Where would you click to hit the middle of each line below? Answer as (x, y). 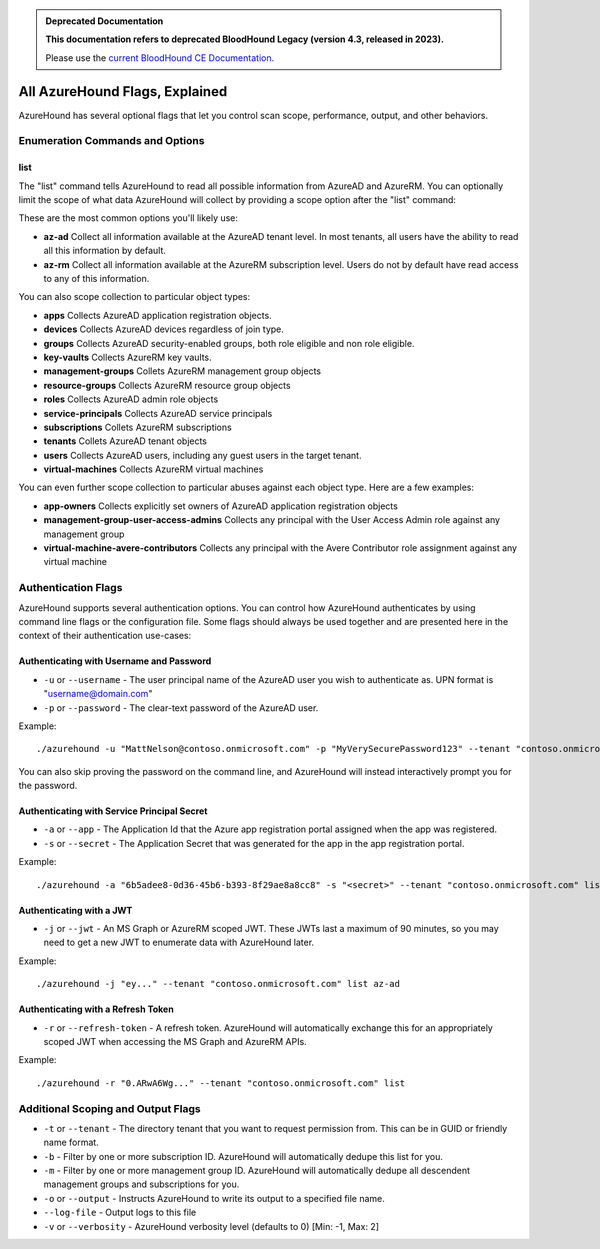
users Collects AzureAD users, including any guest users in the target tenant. (202, 455)
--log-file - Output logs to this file (120, 1212)
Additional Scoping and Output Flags (109, 1108)
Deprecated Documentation (104, 21)
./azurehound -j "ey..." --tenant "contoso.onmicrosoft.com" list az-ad (218, 984)
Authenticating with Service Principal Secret (113, 811)
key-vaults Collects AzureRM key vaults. (127, 357)
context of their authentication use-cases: (105, 636)
